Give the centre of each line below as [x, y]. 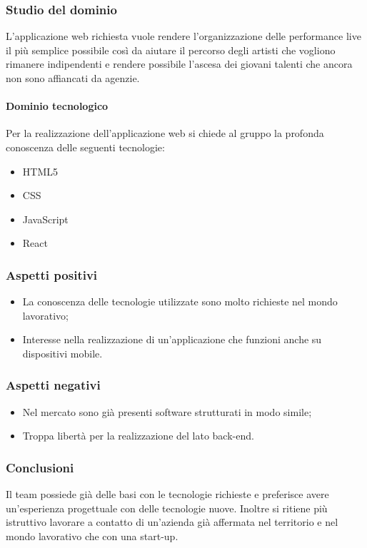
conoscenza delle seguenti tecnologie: [85, 147]
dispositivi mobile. [62, 353]
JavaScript [45, 219]
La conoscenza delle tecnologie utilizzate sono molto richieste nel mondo [180, 301]
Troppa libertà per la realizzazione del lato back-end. [138, 436]
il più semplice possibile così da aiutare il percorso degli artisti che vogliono [171, 50]
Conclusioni [40, 467]
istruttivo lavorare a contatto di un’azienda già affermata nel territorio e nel [172, 522]
